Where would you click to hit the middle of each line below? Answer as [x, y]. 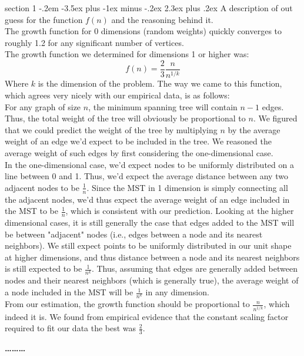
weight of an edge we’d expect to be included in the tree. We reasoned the [138, 141]
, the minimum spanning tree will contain [163, 106]
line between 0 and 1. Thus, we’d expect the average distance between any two [146, 176]
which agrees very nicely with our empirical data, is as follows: [117, 95]
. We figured [275, 118]
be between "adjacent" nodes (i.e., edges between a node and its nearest [134, 234]
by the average [254, 129]
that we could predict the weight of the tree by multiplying [111, 129]
